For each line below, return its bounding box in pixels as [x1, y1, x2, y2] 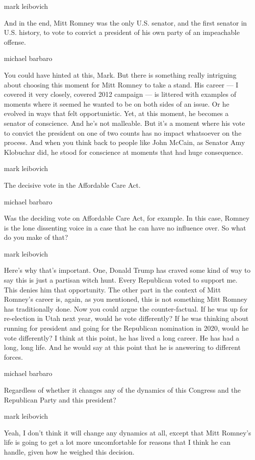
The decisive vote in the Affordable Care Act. [4, 179, 141, 190]
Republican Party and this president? [4, 394, 116, 404]
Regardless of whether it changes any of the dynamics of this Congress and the [4, 385, 241, 395]
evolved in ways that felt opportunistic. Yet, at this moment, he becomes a [4, 108, 229, 118]
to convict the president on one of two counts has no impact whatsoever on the [4, 127, 242, 138]
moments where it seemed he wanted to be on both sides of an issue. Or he [4, 98, 229, 109]
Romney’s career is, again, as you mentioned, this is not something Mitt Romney [4, 294, 248, 304]
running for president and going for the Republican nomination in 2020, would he [4, 323, 249, 333]
